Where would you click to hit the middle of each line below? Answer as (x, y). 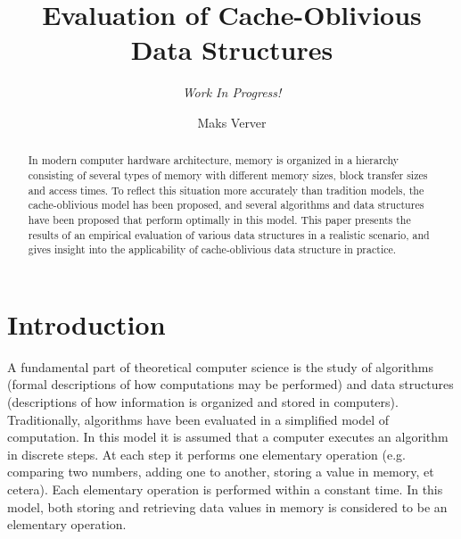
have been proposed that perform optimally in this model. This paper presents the (219, 219)
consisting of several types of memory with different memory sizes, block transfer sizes (228, 174)
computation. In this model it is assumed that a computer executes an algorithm (228, 437)
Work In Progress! (232, 92)
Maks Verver (232, 122)
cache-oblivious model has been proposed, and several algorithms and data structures (226, 205)
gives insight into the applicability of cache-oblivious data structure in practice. (212, 249)
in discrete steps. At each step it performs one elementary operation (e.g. (206, 454)
